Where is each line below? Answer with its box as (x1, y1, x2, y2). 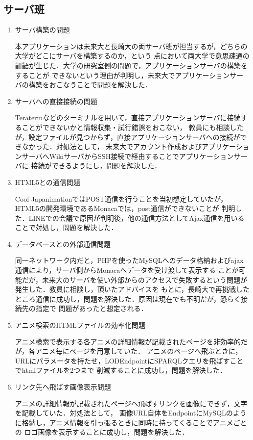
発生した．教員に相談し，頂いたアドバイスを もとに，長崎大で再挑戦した (15, 284, 250, 294)
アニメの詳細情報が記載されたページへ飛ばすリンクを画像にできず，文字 (15, 398, 248, 408)
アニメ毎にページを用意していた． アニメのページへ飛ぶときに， (35, 346, 242, 356)
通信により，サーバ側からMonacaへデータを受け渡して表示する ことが (15, 265, 239, 275)
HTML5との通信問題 (15, 177, 80, 187)
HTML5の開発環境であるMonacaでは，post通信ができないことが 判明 (15, 203, 235, 213)
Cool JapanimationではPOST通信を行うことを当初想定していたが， (15, 193, 228, 204)
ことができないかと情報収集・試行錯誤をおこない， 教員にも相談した (22, 122, 244, 132)
